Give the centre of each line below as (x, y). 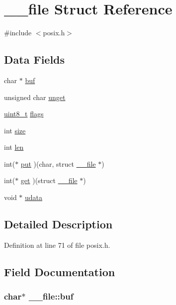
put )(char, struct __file (58, 163)
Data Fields (35, 59)
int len (14, 147)
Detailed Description (58, 224)
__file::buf (51, 296)
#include (18, 33)
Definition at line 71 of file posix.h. (57, 245)
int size (15, 130)
